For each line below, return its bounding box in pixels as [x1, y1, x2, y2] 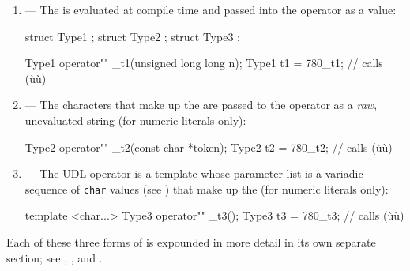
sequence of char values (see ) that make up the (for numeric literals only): [24, 180, 389, 197]
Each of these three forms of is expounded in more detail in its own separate [6, 234, 376, 250]
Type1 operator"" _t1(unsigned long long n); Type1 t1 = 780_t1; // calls [24, 55, 383, 71]
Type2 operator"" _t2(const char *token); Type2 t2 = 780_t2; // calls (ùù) [24, 138, 393, 155]
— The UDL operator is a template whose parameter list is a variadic [24, 165, 363, 182]
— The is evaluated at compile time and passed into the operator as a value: [24, 2, 397, 17]
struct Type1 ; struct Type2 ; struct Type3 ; [24, 28, 240, 44]
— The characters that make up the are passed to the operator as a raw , [24, 96, 378, 113]
